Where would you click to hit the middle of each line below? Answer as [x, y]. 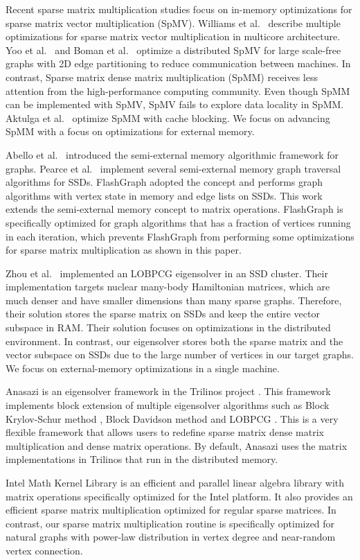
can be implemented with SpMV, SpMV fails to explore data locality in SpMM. [175, 104]
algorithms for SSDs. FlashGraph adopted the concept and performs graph [164, 182]
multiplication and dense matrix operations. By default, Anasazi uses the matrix [177, 445]
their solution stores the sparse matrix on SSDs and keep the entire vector [163, 314]
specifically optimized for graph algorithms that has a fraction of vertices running [178, 222]
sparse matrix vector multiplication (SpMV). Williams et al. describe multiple [173, 23]
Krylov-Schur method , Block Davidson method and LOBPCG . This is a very [172, 418]
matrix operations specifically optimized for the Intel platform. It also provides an [179, 496]
